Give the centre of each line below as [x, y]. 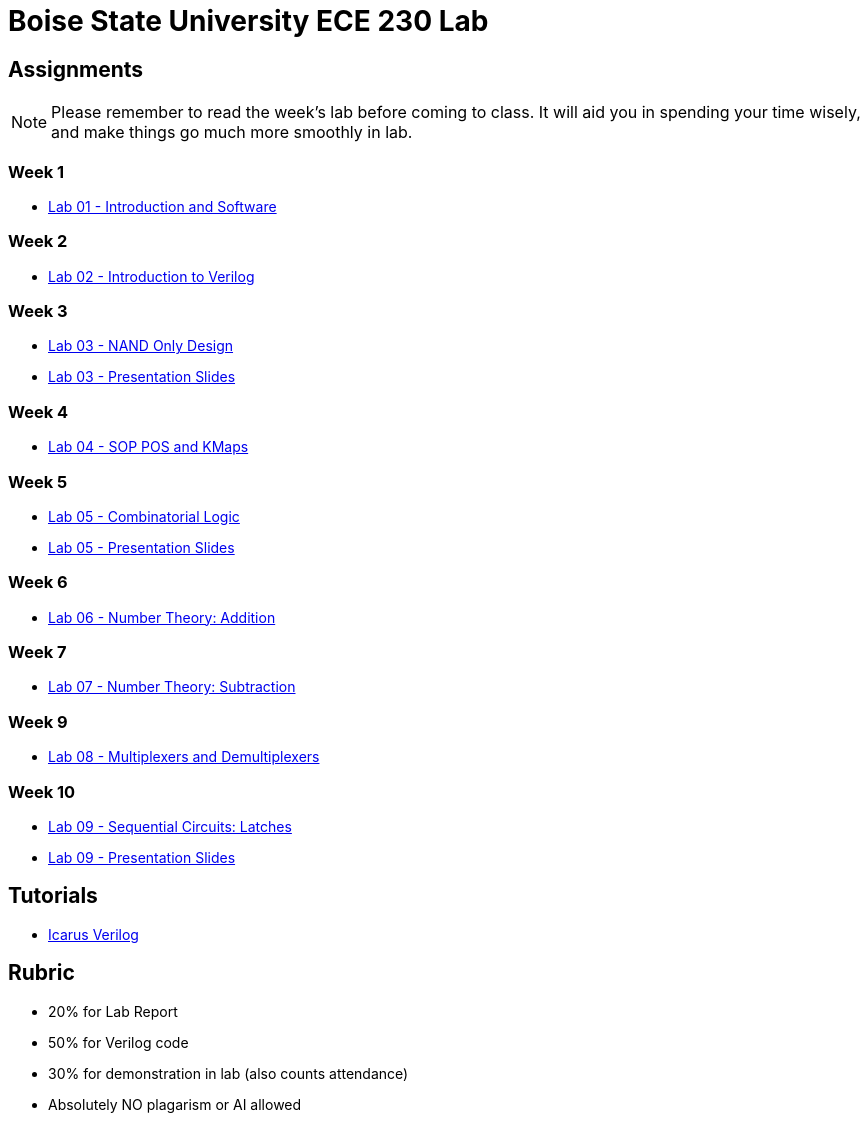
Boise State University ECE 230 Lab [248, 21]
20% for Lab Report [113, 1011]
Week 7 [37, 652]
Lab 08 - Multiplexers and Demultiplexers [184, 757]
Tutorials [53, 896]
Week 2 [38, 241]
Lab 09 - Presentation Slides [142, 857]
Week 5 [38, 481]
